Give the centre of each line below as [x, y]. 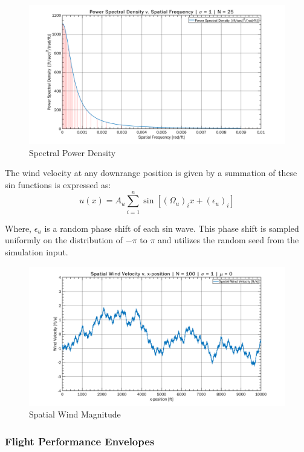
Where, [18, 228]
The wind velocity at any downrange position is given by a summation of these [151, 173]
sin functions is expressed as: [58, 185]
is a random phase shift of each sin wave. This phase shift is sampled [172, 228]
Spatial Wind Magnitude [75, 414]
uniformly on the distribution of [64, 240]
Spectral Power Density [73, 152]
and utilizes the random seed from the [228, 240]
